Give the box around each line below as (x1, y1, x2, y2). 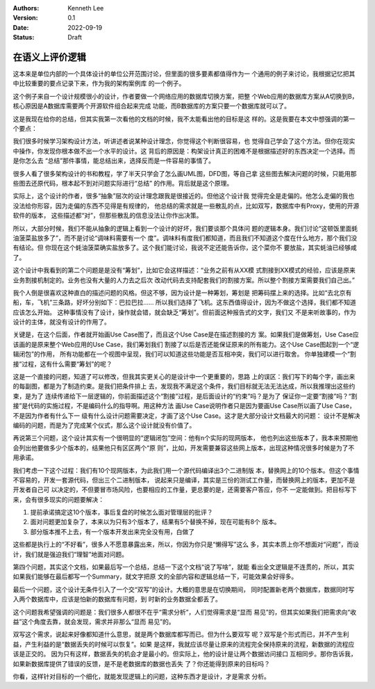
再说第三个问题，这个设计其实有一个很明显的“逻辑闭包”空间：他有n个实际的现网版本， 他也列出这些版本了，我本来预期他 (12, 434, 358, 442)
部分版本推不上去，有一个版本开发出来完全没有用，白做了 (30, 527, 194, 535)
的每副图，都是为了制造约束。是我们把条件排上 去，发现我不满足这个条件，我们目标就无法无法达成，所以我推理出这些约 (12, 382, 356, 391)
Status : (12, 33, 35, 42)
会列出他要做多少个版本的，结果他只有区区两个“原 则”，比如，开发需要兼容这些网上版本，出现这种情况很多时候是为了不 (12, 444, 355, 452)
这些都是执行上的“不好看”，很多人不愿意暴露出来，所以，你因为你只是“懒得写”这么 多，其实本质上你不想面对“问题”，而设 (12, 540, 359, 549)
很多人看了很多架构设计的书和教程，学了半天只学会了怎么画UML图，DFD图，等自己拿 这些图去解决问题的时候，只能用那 (12, 169, 357, 177)
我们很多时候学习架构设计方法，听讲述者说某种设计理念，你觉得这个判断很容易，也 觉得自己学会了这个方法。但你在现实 (12, 137, 356, 145)
